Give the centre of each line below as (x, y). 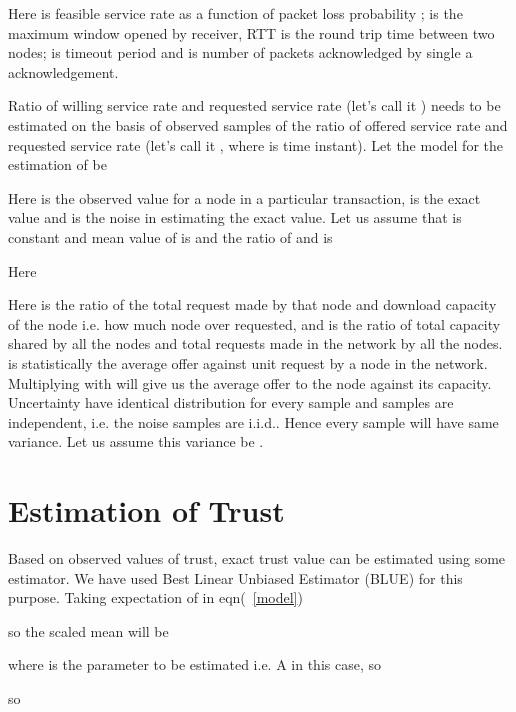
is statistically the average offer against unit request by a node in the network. (248, 362)
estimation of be (57, 164)
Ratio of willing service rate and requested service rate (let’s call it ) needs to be (254, 105)
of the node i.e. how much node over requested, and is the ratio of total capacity (254, 323)
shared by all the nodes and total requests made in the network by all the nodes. (255, 343)
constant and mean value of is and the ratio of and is (170, 236)
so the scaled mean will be (88, 630)
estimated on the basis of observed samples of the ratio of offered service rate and (258, 124)
